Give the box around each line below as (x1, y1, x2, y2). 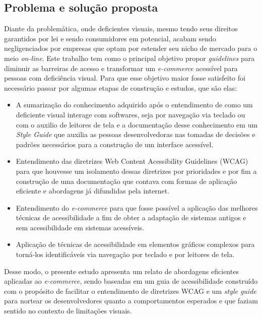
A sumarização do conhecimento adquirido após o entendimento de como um (16, 99, 253, 110)
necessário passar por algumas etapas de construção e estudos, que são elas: (4, 82, 237, 93)
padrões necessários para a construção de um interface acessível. (16, 139, 214, 149)
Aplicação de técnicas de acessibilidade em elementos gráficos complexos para (16, 239, 255, 249)
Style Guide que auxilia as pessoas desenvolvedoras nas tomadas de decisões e (16, 129, 255, 140)
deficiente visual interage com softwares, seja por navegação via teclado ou (16, 109, 245, 119)
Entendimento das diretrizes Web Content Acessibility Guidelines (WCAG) (16, 156, 248, 166)
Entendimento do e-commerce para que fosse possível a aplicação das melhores (16, 202, 258, 213)
